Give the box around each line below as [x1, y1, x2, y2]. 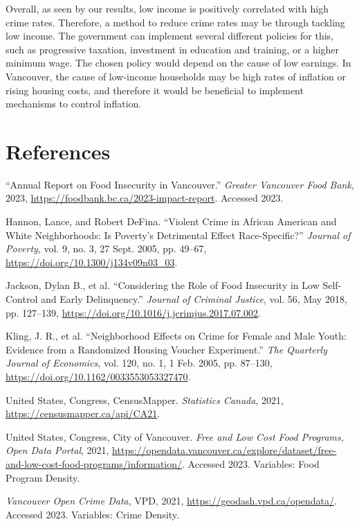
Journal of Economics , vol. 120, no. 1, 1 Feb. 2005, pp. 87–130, [6, 356, 273, 370]
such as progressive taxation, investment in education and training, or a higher [6, 42, 340, 56]
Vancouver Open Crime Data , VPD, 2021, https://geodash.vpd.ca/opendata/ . [6, 493, 337, 508]
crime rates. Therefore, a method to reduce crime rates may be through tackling [6, 15, 345, 29]
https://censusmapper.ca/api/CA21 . [6, 406, 160, 421]
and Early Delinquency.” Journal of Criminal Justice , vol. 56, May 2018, [40, 292, 347, 306]
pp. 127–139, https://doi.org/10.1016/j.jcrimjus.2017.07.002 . [6, 305, 261, 319]
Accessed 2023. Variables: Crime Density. [6, 507, 179, 521]
